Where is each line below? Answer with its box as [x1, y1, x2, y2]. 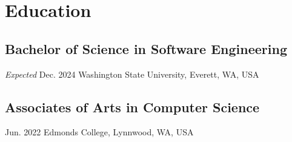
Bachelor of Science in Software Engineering [5, 39, 287, 58]
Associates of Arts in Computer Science [5, 97, 260, 116]
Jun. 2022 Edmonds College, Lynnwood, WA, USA [5, 126, 194, 138]
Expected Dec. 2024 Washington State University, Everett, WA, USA [5, 67, 259, 80]
